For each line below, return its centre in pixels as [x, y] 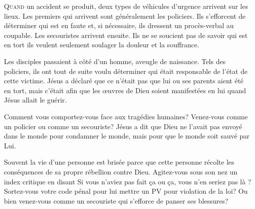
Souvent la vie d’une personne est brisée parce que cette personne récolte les [119, 162]
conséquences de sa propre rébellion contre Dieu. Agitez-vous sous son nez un [121, 171]
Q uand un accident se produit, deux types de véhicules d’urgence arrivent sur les [126, 6]
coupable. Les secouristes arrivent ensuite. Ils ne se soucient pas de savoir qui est [126, 35]
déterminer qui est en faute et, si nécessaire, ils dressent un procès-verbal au [119, 25]
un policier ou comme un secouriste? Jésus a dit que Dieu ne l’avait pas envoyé [123, 126]
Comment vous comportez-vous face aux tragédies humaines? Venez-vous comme [126, 116]
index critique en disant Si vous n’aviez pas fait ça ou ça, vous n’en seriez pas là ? [128, 181]
